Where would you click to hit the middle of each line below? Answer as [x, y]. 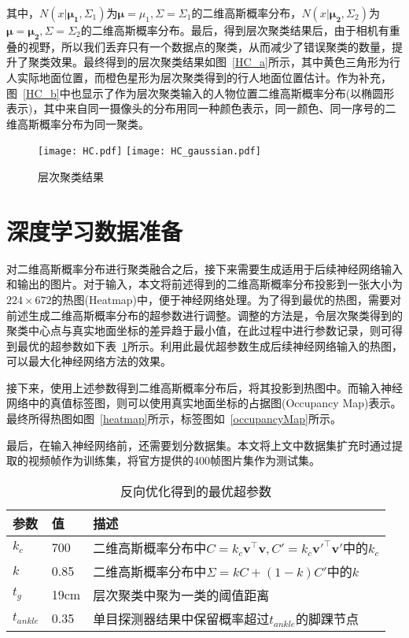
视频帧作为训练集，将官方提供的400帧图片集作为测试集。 [174, 460]
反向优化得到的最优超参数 [196, 491]
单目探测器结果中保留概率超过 [181, 618]
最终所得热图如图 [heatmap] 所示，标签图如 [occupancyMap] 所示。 [174, 419]
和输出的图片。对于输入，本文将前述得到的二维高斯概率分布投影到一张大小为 [204, 284]
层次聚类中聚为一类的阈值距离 [181, 595]
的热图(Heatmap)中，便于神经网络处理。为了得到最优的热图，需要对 [227, 299]
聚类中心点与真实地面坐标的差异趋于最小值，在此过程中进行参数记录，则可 [199, 330]
